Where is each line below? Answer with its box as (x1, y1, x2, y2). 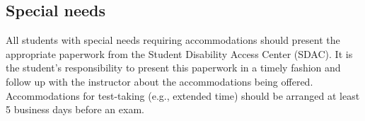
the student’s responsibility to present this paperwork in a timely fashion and (6, 60, 341, 75)
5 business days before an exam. (6, 102, 144, 117)
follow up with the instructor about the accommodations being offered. (6, 74, 313, 88)
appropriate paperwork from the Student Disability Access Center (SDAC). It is (6, 46, 353, 61)
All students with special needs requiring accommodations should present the (6, 33, 340, 47)
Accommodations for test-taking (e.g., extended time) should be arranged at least (6, 88, 360, 103)
